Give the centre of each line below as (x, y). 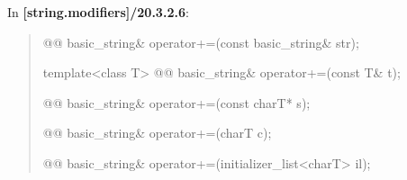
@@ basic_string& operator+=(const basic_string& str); (201, 42)
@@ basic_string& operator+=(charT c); (157, 133)
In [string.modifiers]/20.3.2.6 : (98, 12)
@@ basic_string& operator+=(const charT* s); (176, 102)
